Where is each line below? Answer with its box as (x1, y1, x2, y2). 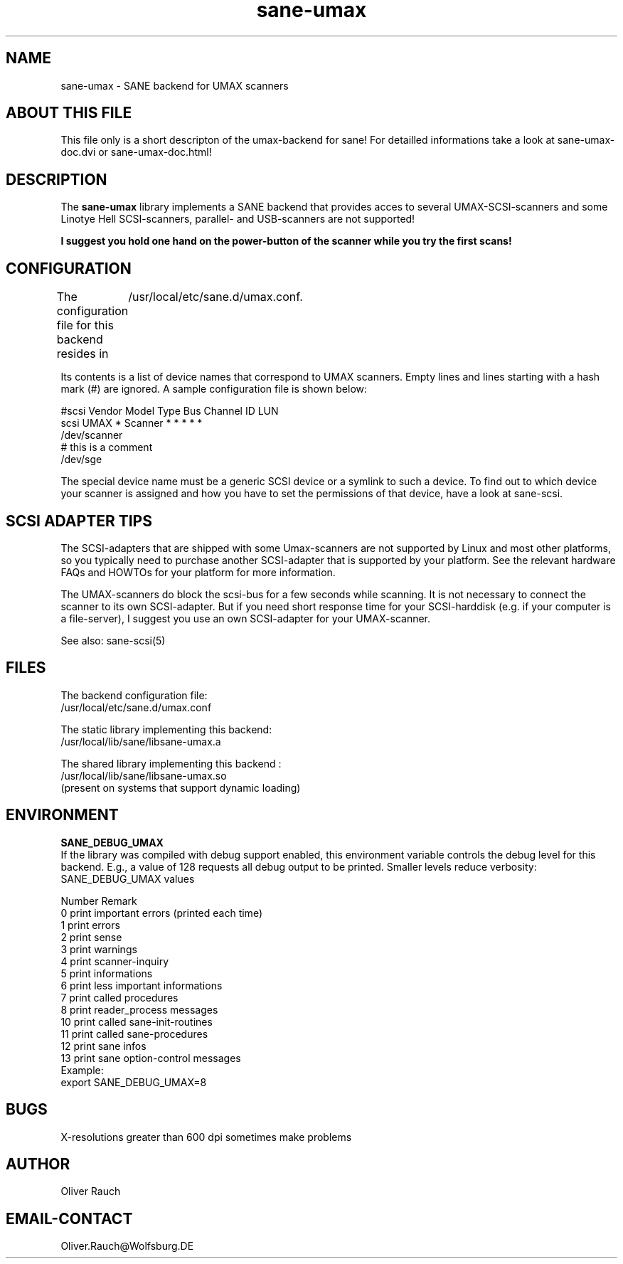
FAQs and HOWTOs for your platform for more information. (60, 565, 336, 578)
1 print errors (60, 918, 120, 931)
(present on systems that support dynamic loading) (60, 781, 301, 794)
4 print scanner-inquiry (60, 955, 169, 967)
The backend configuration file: (60, 689, 208, 701)
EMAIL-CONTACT (6, 1209, 133, 1228)
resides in (56, 346, 109, 361)
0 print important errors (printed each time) (60, 906, 262, 919)
